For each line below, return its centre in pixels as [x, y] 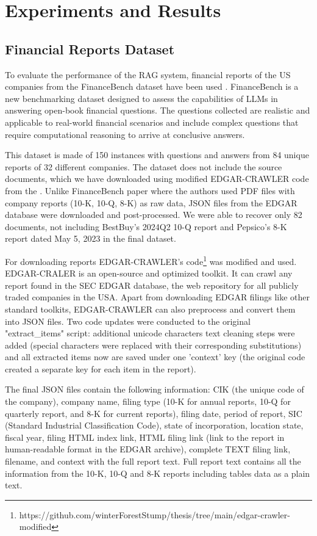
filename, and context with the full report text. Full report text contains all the [153, 461]
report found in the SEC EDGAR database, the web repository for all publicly [152, 285]
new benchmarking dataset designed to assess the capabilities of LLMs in [141, 98]
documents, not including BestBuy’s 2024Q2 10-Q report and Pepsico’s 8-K [146, 226]
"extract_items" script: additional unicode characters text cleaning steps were [150, 333]
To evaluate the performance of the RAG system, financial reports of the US [148, 74]
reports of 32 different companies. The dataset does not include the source [144, 166]
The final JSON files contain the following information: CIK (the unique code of [155, 389]
